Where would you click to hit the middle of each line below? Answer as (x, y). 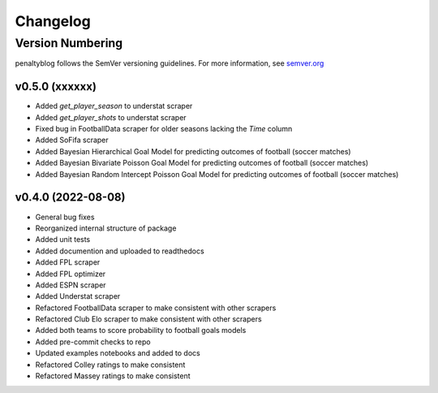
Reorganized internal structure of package (106, 228)
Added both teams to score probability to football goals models (141, 330)
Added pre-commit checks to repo (93, 342)
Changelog (53, 21)
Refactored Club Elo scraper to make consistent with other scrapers (149, 319)
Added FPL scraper (68, 262)
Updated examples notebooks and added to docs (118, 353)
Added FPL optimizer (71, 274)
